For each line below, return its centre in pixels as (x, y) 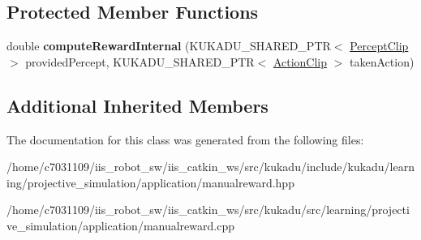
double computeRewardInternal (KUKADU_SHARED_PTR (169, 46)
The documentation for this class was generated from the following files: (185, 139)
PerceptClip (379, 46)
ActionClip (300, 61)
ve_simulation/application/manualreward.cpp (120, 225)
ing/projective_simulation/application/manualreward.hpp (150, 182)
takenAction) (382, 61)
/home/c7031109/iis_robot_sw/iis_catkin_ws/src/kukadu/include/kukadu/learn (211, 167)
